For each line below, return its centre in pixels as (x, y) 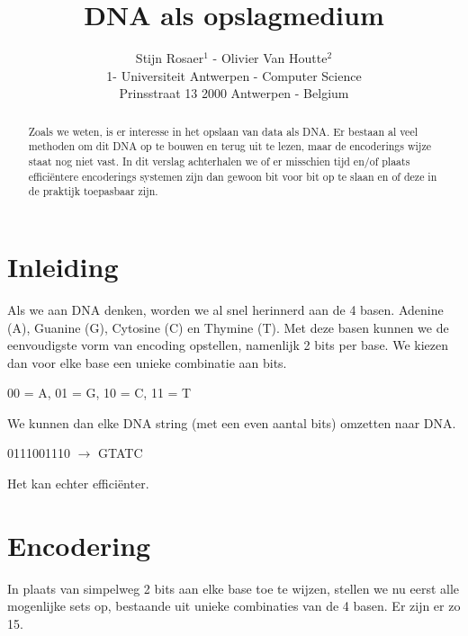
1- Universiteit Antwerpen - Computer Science (234, 75)
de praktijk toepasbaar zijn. (93, 191)
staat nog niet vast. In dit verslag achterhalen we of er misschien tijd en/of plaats (219, 161)
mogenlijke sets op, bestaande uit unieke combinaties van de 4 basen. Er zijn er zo (234, 606)
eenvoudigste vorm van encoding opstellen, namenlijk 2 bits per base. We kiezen (228, 345)
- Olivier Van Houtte (270, 58)
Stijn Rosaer (170, 58)
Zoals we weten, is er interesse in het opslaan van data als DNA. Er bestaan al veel (223, 131)
